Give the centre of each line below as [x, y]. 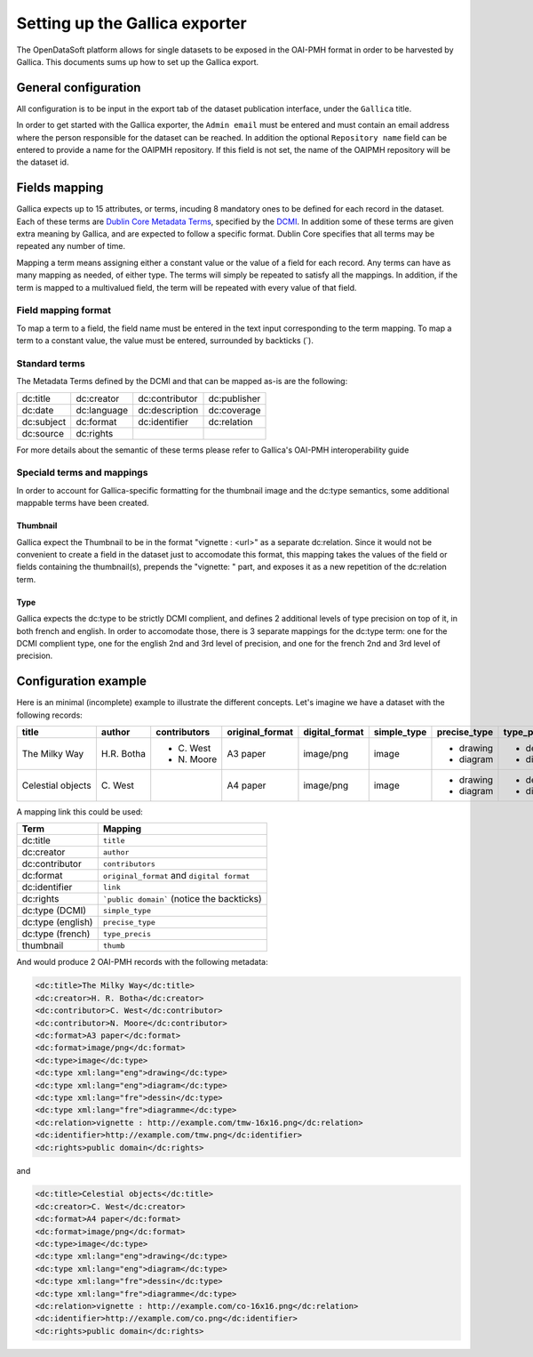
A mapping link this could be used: [80, 812]
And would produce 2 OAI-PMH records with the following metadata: [142, 962]
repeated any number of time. [71, 246]
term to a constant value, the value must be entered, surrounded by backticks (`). [165, 341]
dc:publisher [235, 398]
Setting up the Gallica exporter [132, 23]
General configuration [79, 88]
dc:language [102, 410]
